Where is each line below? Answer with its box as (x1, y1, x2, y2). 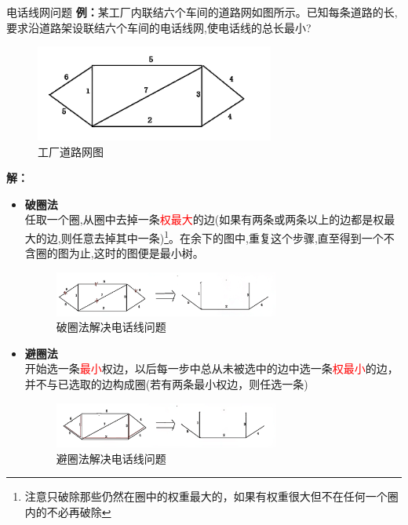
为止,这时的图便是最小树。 (68, 245, 204, 261)
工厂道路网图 (38, 143, 104, 159)
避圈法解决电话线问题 (56, 450, 166, 466)
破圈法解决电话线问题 (56, 319, 166, 335)
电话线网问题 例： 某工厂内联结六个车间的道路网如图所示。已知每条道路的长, (6, 4, 398, 20)
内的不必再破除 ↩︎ (24, 503, 111, 520)
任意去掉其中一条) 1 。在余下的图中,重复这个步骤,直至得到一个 (71, 228, 384, 246)
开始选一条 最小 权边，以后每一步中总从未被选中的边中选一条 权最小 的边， (24, 360, 399, 377)
